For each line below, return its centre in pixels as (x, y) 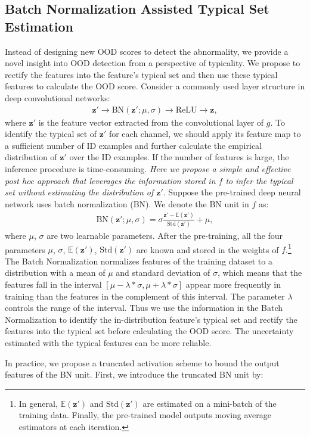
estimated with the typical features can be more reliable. (108, 342)
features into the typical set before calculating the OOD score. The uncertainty (149, 331)
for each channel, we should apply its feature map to (205, 134)
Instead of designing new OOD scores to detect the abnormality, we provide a (147, 51)
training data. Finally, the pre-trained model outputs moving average (145, 415)
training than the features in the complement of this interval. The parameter (145, 296)
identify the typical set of (51, 134)
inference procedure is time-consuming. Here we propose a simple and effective (148, 168)
